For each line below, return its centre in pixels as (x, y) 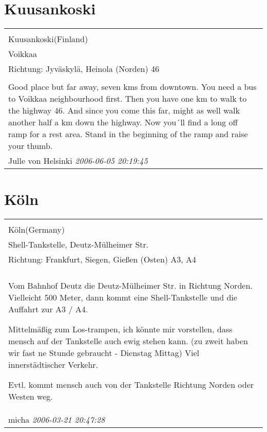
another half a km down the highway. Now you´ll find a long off (123, 122)
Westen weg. (31, 397)
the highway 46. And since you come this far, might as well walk (124, 110)
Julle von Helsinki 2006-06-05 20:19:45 (78, 161)
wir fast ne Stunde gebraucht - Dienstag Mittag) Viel (104, 353)
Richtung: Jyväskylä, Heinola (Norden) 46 (84, 69)
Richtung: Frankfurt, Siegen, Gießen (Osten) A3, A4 (102, 259)
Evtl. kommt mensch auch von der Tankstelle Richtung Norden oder (131, 385)
